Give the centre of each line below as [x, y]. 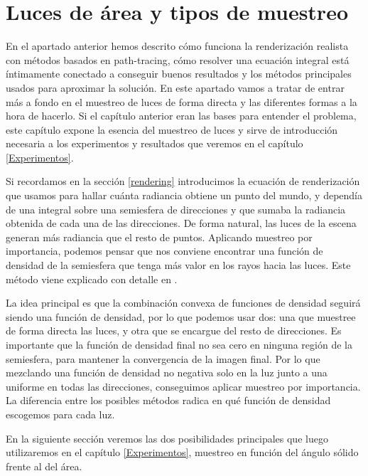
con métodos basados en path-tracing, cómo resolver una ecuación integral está [178, 59]
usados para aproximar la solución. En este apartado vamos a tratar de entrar [175, 87]
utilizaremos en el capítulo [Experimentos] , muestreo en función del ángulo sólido [182, 452]
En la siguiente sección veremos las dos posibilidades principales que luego [167, 438]
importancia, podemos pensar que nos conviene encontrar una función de [164, 251]
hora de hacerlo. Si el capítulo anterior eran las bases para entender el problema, [181, 116]
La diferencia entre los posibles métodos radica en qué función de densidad [168, 400]
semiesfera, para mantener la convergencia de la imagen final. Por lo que [163, 358]
